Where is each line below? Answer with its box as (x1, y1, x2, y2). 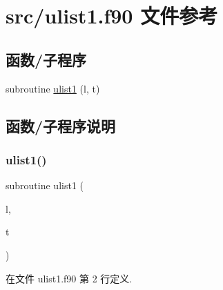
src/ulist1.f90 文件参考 (6, 1, 218, 30)
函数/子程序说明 (6, 115, 116, 136)
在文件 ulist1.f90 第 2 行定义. (6, 271, 133, 285)
